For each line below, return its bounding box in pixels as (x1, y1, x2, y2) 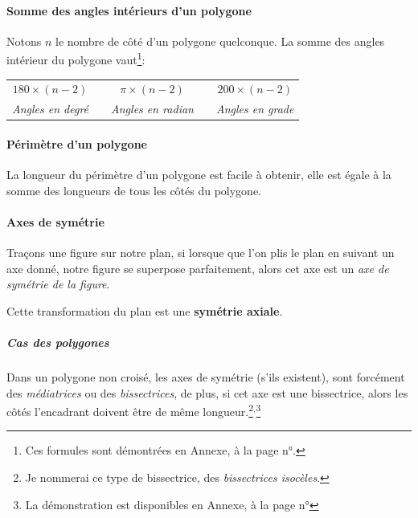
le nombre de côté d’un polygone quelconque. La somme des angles (55, 32, 385, 49)
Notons (6, 32, 42, 49)
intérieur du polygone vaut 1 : (6, 49, 145, 68)
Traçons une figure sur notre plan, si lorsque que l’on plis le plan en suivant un (6, 244, 395, 261)
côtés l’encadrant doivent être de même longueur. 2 (6, 401, 254, 419)
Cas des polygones (6, 334, 109, 351)
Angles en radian (111, 100, 194, 117)
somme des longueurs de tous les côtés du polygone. (6, 182, 262, 198)
